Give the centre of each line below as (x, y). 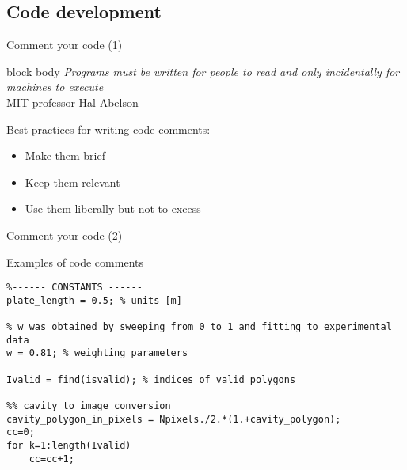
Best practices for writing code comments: (108, 129)
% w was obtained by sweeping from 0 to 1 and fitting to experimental (199, 327)
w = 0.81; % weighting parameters (97, 353)
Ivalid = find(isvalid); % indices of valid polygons (151, 379)
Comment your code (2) (65, 235)
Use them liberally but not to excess (113, 208)
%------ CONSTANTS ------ (74, 288)
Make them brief (65, 155)
